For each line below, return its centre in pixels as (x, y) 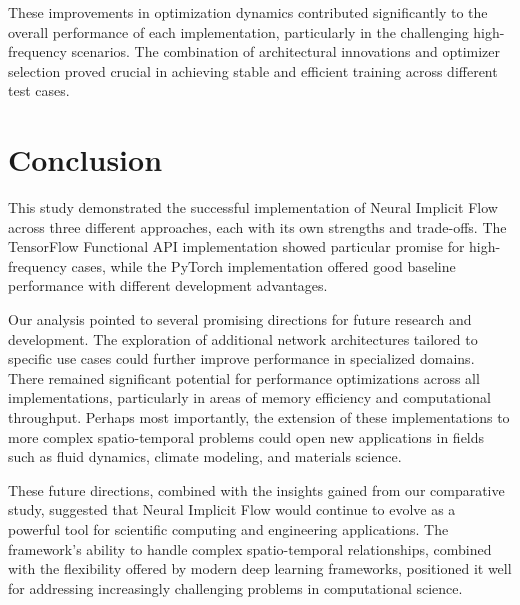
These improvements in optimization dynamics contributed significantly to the (248, 12)
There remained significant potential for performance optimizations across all (244, 377)
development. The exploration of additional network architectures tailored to (243, 338)
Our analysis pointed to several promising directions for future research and (240, 319)
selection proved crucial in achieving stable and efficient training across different (253, 70)
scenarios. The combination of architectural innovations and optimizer (285, 51)
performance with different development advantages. (168, 285)
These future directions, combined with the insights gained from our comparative (256, 489)
